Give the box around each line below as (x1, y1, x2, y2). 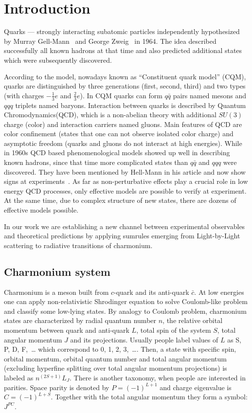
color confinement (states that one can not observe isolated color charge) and (4, 128, 234, 139)
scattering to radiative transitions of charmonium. (4, 240, 153, 250)
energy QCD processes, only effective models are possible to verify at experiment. (4, 185, 247, 196)
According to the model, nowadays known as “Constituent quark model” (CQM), (4, 71, 246, 81)
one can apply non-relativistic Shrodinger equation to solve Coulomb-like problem (4, 296, 248, 306)
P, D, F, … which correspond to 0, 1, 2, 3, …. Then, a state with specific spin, (4, 344, 236, 354)
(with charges (4, 90, 44, 100)
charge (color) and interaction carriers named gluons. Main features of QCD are (4, 119, 242, 129)
